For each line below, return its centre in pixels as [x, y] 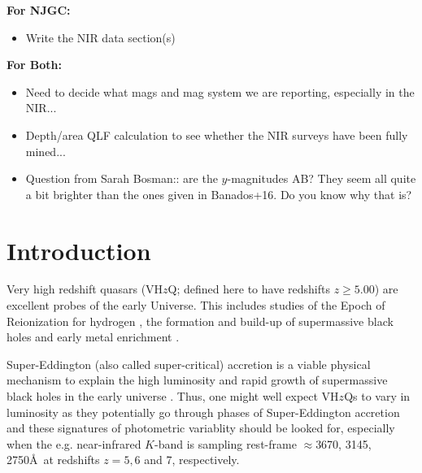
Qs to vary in [377, 396]
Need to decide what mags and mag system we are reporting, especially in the [220, 91]
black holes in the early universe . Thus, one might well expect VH [173, 396]
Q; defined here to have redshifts [249, 289]
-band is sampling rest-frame [225, 443]
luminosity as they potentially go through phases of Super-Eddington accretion [203, 412]
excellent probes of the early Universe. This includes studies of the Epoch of [196, 305]
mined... [46, 151]
